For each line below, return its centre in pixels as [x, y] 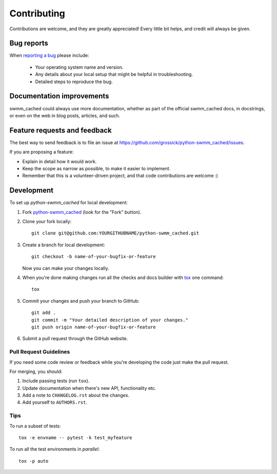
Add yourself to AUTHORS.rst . [55, 402]
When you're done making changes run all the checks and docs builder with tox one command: [123, 278]
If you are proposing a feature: [42, 152]
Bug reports [29, 43]
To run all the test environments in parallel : [55, 449]
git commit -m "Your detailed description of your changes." [110, 320]
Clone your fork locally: [47, 222]
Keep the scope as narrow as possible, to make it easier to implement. [96, 169]
